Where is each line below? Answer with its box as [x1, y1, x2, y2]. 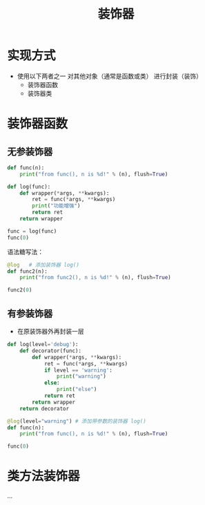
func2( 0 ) [7, 287, 32, 294]
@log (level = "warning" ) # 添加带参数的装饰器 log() [7, 417, 146, 425]
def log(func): [7, 183, 51, 190]
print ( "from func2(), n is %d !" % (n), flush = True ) [19, 274, 171, 281]
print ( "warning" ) [56, 373, 107, 380]
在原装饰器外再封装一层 [17, 327, 84, 335]
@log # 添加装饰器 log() [7, 261, 79, 268]
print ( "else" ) [56, 386, 97, 393]
